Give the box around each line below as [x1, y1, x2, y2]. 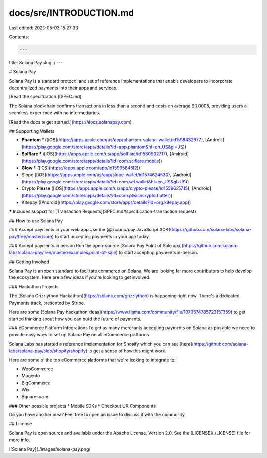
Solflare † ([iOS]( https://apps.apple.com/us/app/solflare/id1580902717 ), [21, 151, 169, 157]
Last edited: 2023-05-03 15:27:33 [9, 25, 79, 31]
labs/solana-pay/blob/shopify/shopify [9, 348, 86, 354]
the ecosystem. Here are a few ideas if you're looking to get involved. [9, 275, 151, 280]
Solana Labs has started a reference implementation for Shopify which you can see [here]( [9, 341, 194, 347]
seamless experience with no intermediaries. [9, 110, 101, 116]
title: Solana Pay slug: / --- [9, 59, 63, 65]
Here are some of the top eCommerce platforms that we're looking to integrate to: [9, 357, 176, 363]
